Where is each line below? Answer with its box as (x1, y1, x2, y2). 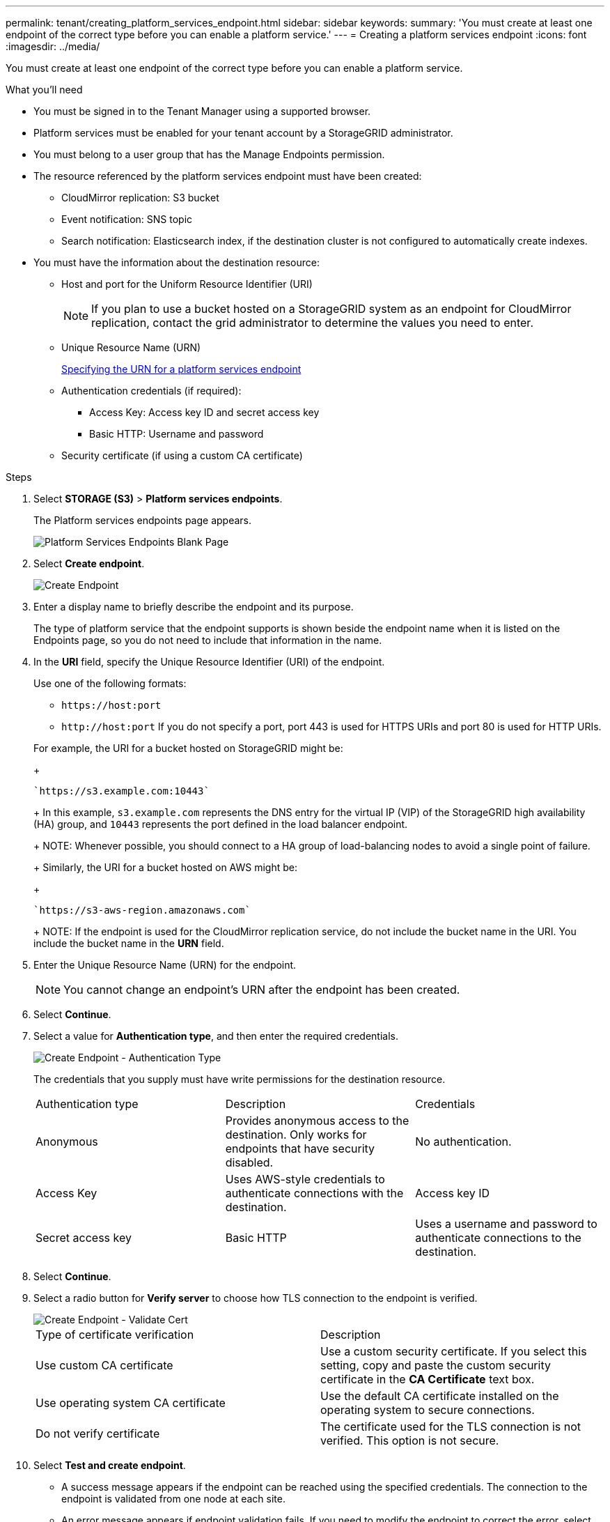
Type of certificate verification (36, 1328, 194, 1342)
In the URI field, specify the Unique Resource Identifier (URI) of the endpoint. (33, 656, 385, 668)
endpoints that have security (225, 1141, 375, 1155)
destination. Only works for (225, 1128, 367, 1141)
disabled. (225, 1155, 274, 1169)
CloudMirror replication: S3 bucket (61, 192, 219, 203)
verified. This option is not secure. (320, 1433, 499, 1447)
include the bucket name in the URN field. (33, 937, 224, 949)
